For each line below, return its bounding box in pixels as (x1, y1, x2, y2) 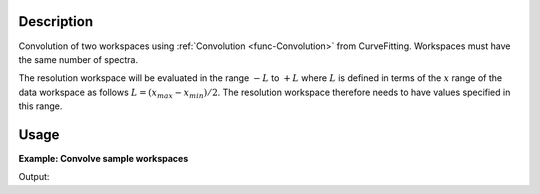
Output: (18, 171, 50, 183)
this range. (18, 100, 63, 112)
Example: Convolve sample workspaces (18, 152, 189, 164)
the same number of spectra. (18, 53, 139, 65)
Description (18, 13, 94, 30)
